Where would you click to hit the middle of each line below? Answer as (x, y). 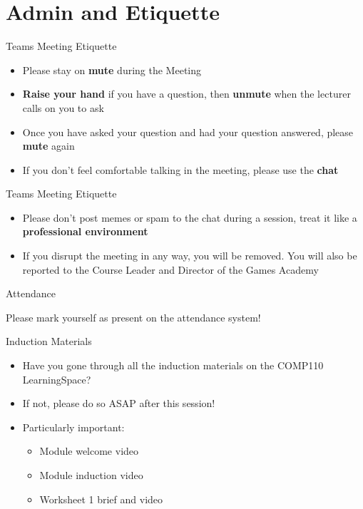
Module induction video (91, 475)
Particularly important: (73, 427)
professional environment (85, 231)
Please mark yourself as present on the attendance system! (133, 317)
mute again (48, 146)
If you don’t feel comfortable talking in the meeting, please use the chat (180, 169)
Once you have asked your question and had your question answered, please (188, 132)
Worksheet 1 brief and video (101, 499)
